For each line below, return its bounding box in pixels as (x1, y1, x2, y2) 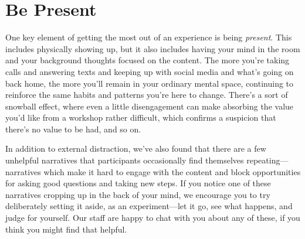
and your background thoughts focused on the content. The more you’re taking (5, 54, 290, 66)
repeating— (246, 154, 289, 166)
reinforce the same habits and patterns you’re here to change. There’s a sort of (5, 88, 288, 101)
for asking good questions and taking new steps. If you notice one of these (5, 177, 271, 189)
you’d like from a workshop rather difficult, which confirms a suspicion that (5, 111, 276, 124)
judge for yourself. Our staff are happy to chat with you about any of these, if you (5, 211, 300, 224)
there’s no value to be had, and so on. (5, 122, 141, 135)
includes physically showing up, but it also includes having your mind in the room (5, 42, 300, 54)
